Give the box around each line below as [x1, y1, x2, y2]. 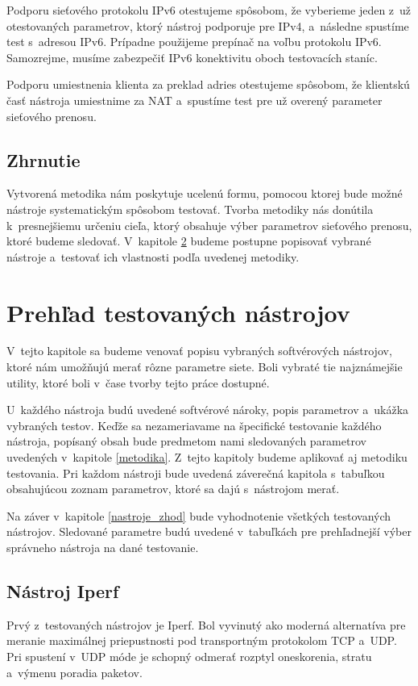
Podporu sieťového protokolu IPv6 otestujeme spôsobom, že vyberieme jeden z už [6, 2, 412, 18]
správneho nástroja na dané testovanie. [6, 538, 199, 555]
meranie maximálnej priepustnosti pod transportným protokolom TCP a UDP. [6, 632, 397, 649]
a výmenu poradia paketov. [6, 663, 143, 680]
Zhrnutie [6, 147, 81, 172]
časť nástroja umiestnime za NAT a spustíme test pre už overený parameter [6, 91, 383, 108]
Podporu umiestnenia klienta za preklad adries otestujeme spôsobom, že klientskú [6, 76, 410, 93]
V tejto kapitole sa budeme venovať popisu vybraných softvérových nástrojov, [6, 342, 392, 359]
